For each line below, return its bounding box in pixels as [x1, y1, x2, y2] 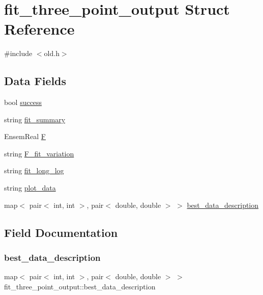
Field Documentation [4, 224, 118, 240]
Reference [4, 18, 75, 39]
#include [4, 48, 33, 59]
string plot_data [4, 182, 56, 193]
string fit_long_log [4, 165, 64, 176]
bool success [4, 97, 42, 108]
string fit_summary [4, 114, 66, 124]
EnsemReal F [4, 131, 46, 142]
